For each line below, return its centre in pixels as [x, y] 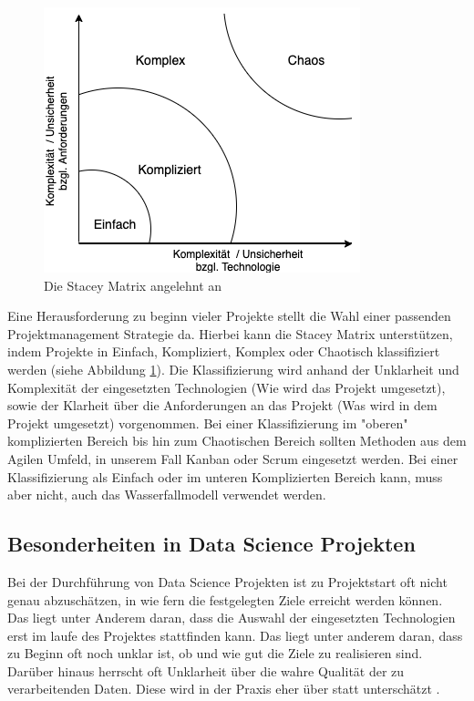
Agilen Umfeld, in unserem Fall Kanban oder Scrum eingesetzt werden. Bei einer [233, 458]
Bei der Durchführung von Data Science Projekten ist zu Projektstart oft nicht [227, 581]
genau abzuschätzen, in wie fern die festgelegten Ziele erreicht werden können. [225, 599]
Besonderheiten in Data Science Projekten [211, 544]
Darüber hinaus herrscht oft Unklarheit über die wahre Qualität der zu [206, 670]
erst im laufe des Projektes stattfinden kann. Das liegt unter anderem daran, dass [235, 635]
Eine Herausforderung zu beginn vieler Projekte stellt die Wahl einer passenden [229, 316]
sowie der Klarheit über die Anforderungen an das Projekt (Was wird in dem [222, 405]
